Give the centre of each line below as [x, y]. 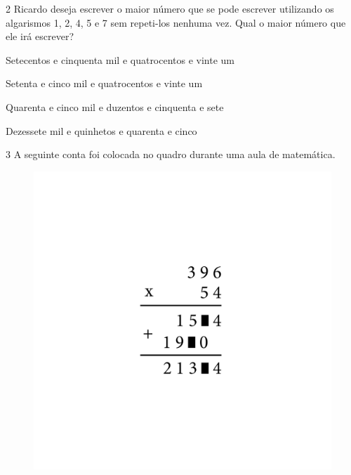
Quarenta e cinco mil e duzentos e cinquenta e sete [115, 106]
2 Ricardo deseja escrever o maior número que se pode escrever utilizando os [170, 8]
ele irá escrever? [40, 36]
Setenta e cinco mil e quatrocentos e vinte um [104, 83]
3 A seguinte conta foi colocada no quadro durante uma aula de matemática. [171, 154]
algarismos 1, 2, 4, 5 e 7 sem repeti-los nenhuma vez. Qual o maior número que [176, 22]
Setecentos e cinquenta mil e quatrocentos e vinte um [120, 59]
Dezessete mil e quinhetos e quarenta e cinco [101, 130]
